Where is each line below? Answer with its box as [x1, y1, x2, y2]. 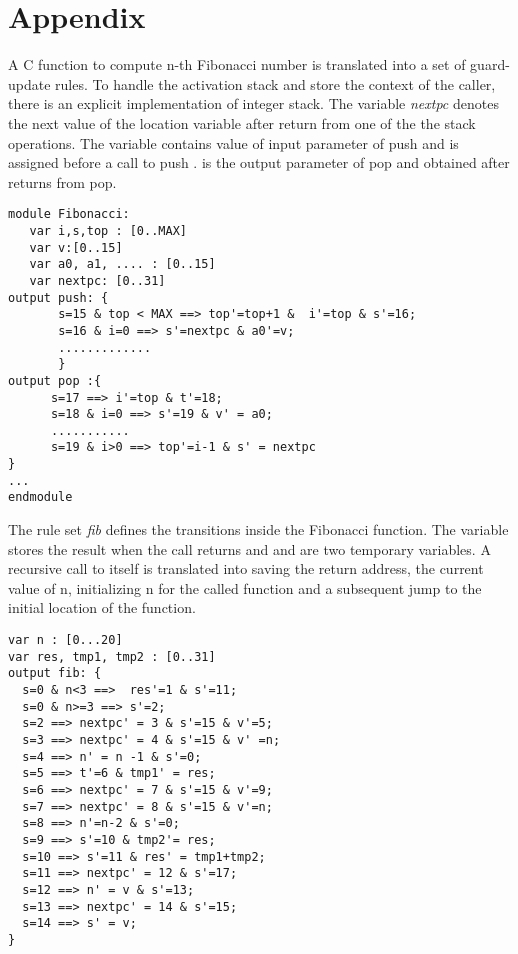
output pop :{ [8, 373, 102, 388]
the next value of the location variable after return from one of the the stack [8, 112, 476, 133]
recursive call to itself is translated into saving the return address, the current [8, 558, 484, 579]
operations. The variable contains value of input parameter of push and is [8, 132, 459, 153]
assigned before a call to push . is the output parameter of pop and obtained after [8, 152, 510, 173]
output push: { [8, 290, 109, 305]
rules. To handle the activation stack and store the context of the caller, [55, 73, 496, 94]
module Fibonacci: [8, 207, 130, 222]
